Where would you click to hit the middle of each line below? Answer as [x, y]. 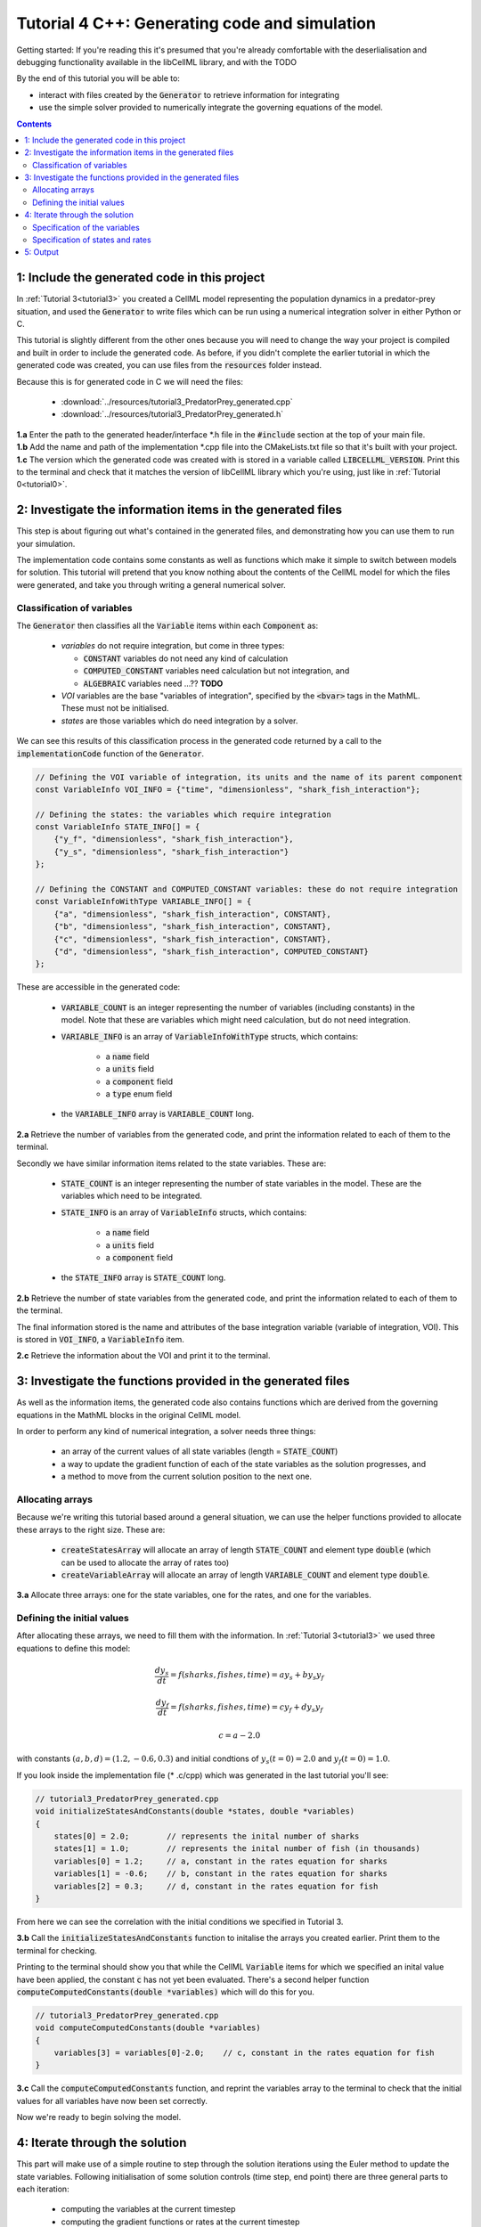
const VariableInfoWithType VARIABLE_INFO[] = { [143, 901]
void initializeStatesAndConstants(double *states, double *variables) [195, 1811]
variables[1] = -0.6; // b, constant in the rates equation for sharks [220, 1874]
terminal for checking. [57, 1950]
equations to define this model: [73, 1648]
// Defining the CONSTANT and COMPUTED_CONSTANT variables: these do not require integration [247, 889]
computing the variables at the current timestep [148, 2209]
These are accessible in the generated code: [98, 987]
